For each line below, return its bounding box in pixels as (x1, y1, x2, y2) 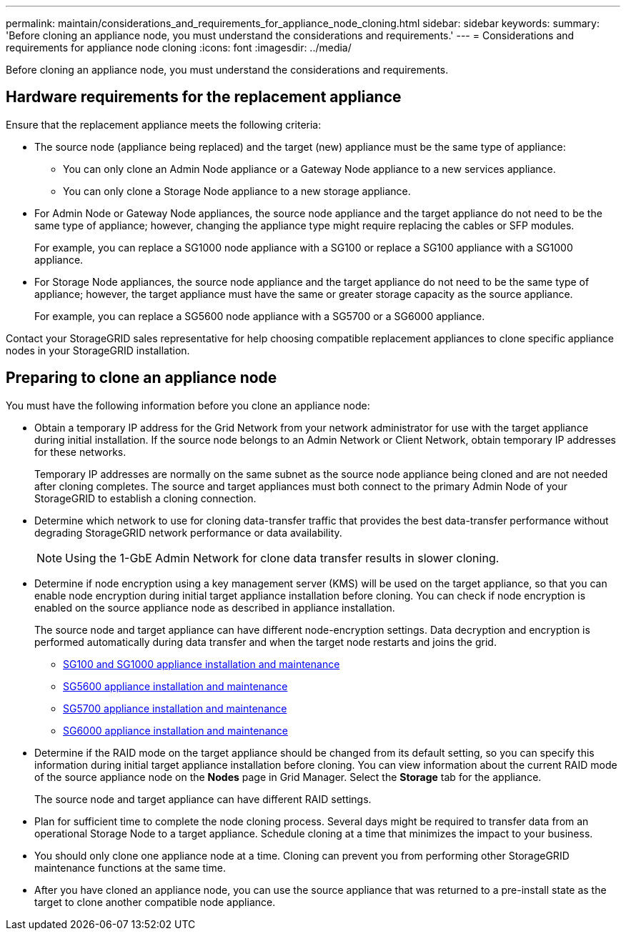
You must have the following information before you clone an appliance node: (6, 399, 370, 412)
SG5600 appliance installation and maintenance (63, 679, 288, 692)
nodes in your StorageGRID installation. (6, 344, 190, 357)
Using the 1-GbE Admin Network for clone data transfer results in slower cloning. (65, 550, 500, 565)
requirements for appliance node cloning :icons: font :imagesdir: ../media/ (6, 41, 352, 54)
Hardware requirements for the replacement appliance (6, 88, 402, 106)
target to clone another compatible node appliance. (34, 895, 276, 908)
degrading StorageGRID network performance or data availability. (34, 526, 342, 539)
